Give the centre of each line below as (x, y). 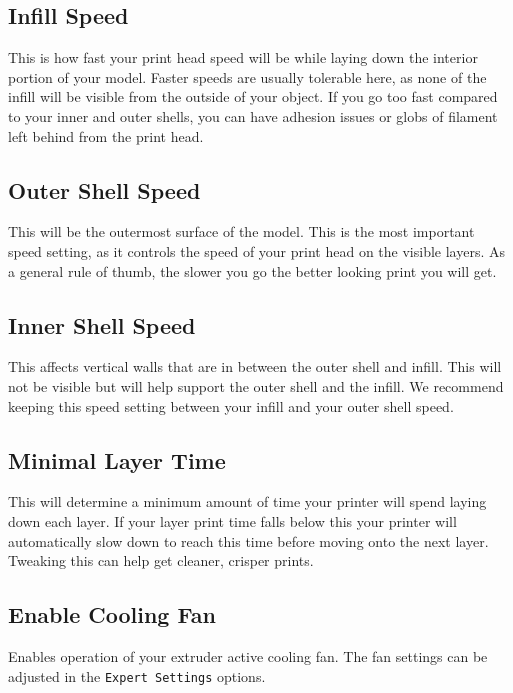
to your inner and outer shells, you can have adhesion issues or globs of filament (253, 115)
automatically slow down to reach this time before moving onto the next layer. (248, 540)
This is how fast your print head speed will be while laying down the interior (243, 57)
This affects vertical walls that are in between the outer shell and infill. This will (255, 366)
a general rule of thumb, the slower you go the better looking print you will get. (252, 270)
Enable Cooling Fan (112, 614)
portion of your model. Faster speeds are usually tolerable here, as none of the (247, 76)
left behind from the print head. (106, 135)
